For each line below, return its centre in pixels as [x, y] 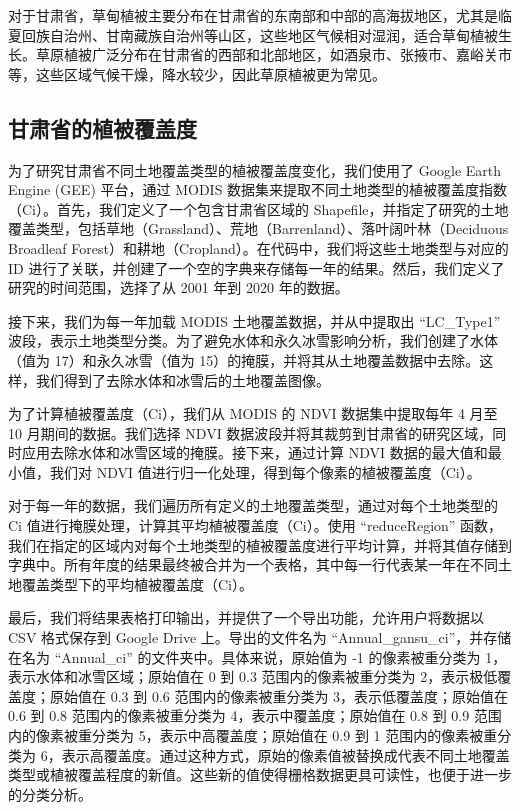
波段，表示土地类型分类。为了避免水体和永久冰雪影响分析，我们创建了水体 [253, 340]
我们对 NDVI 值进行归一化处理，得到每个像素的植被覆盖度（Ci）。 [265, 471]
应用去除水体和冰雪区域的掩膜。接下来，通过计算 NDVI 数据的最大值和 [254, 452]
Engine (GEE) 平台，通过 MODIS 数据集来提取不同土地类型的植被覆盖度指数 [258, 189]
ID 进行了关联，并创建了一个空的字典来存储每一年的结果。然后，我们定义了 [256, 267]
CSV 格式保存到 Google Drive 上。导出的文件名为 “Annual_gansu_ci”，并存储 [260, 637]
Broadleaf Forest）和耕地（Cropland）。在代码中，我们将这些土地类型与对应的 [258, 247]
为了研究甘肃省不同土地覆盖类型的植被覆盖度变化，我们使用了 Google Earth [255, 169]
